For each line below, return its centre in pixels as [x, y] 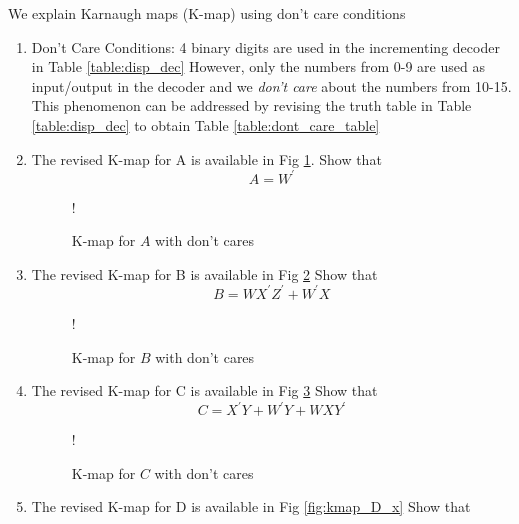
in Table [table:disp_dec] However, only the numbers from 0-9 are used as [258, 66]
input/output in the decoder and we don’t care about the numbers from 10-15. [271, 85]
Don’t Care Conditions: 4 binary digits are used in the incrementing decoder [265, 46]
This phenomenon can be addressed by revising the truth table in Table [251, 105]
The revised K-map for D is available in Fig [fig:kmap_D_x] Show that [251, 506]
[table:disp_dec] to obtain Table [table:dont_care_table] [205, 124]
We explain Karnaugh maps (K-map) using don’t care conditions [207, 13]
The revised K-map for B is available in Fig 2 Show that [204, 273]
